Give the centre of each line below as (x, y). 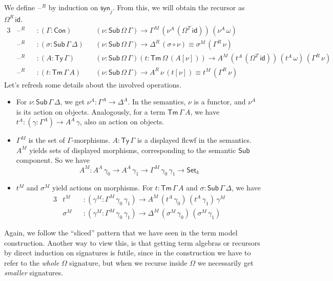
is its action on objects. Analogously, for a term (91, 111)
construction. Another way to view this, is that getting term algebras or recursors (132, 242)
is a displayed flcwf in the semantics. (194, 140)
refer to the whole (32, 262)
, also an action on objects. (122, 122)
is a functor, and (220, 102)
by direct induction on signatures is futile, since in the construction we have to (128, 253)
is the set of (47, 140)
